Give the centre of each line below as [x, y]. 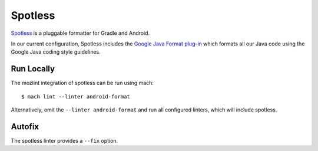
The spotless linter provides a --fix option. [64, 140]
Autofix [25, 127]
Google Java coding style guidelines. [56, 52]
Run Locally [33, 69]
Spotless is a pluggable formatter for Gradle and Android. [80, 33]
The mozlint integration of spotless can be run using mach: [82, 83]
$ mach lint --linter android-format [76, 96]
